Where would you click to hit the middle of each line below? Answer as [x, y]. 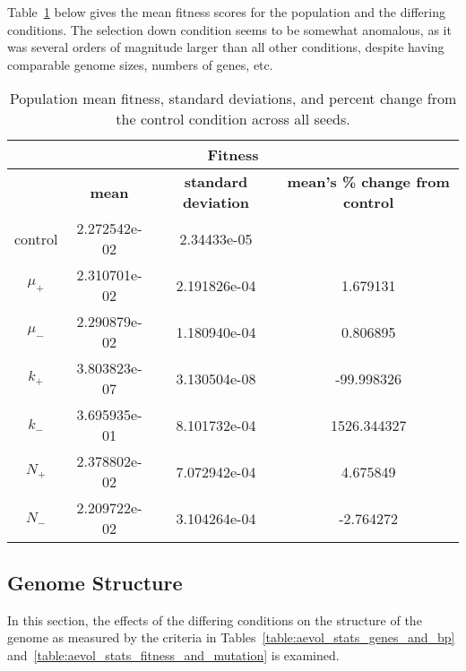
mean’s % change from [368, 182]
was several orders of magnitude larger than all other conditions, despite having [226, 47]
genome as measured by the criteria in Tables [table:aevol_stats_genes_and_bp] [231, 637]
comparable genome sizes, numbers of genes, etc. [140, 64]
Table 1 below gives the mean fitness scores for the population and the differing [226, 12]
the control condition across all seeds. [233, 119]
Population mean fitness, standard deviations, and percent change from [233, 99]
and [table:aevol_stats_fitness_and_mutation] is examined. [173, 654]
